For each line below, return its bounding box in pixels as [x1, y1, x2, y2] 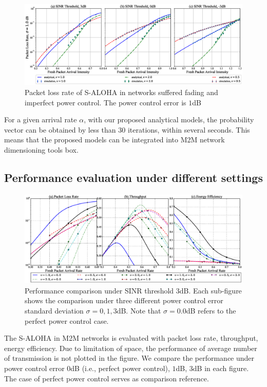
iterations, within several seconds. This [127, 124, 250, 135]
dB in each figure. [193, 362, 249, 373]
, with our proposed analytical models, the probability [84, 114, 254, 125]
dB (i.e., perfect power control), [70, 362, 170, 373]
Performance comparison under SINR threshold [25, 285, 174, 296]
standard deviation [25, 305, 84, 316]
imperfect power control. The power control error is [25, 97, 186, 107]
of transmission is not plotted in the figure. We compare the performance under [4, 353, 255, 363]
